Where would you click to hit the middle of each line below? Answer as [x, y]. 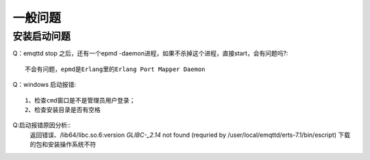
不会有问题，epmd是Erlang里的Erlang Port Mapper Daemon [115, 69]
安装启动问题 [42, 36]
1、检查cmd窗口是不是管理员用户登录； [80, 100]
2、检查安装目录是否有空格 [63, 110]
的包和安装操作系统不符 [63, 144]
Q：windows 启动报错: [45, 85]
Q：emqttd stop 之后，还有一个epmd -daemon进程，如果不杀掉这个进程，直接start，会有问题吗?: [150, 53]
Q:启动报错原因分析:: [42, 125]
